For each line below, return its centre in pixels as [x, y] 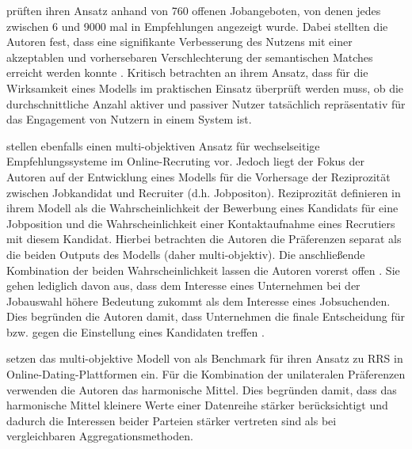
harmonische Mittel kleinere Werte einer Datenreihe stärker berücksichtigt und [197, 405]
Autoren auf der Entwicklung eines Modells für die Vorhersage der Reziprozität [198, 176]
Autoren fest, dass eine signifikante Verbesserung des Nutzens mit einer [179, 42]
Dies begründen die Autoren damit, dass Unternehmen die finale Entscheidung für [206, 316]
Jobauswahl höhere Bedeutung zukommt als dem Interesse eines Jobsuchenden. [198, 301]
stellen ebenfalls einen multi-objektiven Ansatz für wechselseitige [163, 145]
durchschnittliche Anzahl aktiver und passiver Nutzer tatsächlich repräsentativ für [206, 103]
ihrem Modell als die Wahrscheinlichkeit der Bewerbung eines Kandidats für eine [202, 208]
